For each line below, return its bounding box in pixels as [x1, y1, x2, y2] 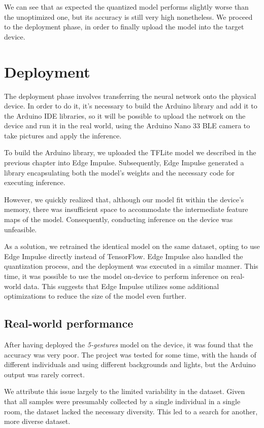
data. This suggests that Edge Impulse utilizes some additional [23, 280, 219, 291]
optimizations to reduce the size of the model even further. [4, 291, 187, 301]
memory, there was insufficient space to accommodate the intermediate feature [4, 204, 248, 215]
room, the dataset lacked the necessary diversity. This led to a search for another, [4, 406, 258, 416]
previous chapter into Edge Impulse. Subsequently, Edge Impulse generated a [4, 157, 244, 168]
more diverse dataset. [4, 416, 71, 426]
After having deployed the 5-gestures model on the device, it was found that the [4, 339, 253, 349]
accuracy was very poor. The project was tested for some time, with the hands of [4, 349, 256, 360]
